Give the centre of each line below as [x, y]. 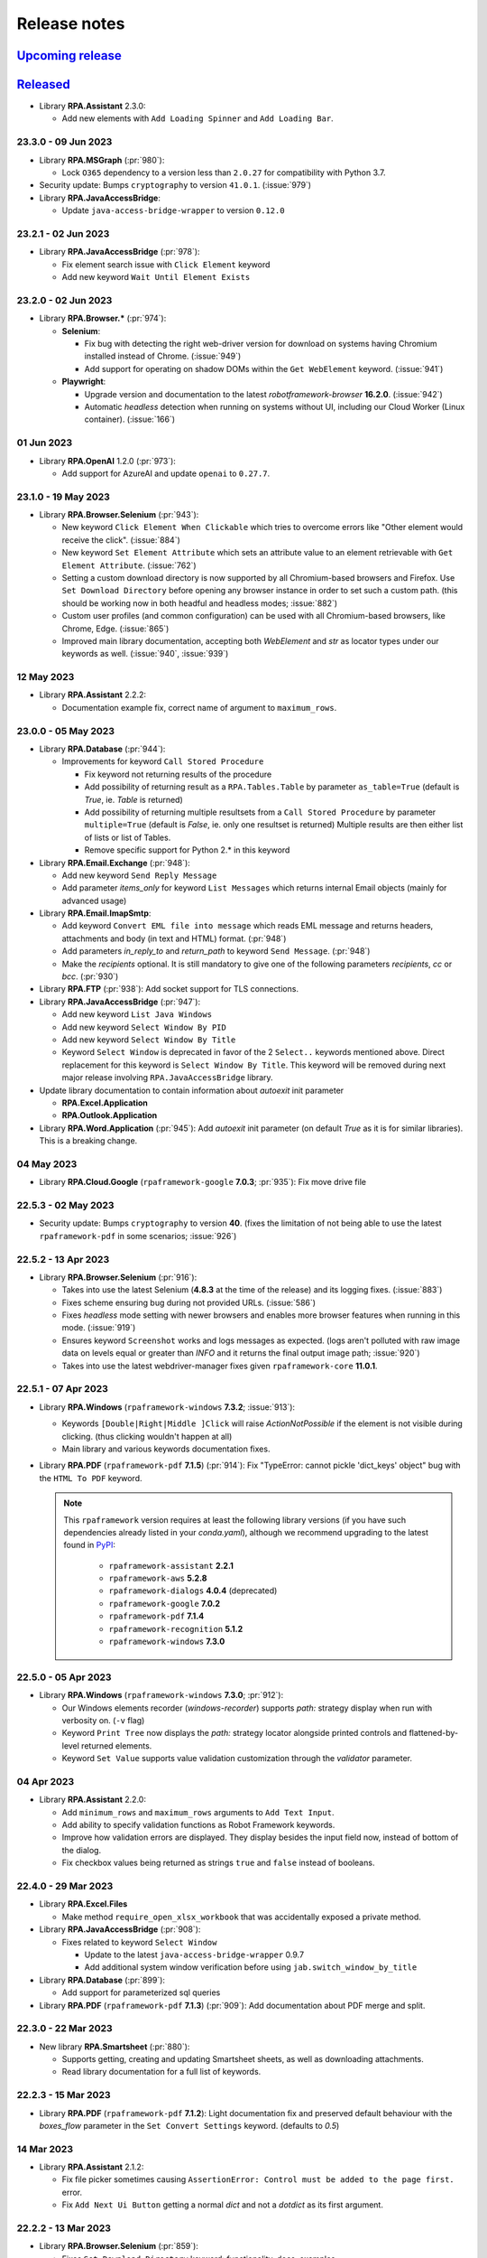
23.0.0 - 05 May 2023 [65, 731]
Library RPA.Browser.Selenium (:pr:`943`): [119, 515]
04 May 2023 [47, 1163]
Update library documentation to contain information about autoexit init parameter [192, 1090]
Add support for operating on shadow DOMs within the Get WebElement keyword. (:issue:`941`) [264, 369]
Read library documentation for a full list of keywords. [161, 2072]
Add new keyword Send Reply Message [139, 875]
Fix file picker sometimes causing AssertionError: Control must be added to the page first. [258, 2179]
